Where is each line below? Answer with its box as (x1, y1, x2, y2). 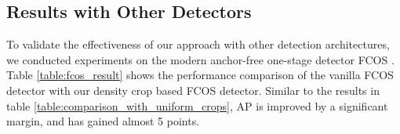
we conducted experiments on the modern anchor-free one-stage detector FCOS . (6, 51, 395, 67)
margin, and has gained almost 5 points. (6, 113, 200, 129)
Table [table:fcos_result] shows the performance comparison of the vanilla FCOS (6, 67, 394, 83)
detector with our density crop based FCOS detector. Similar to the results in (6, 81, 380, 98)
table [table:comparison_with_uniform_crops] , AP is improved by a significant (6, 97, 388, 114)
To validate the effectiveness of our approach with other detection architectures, (6, 36, 390, 53)
